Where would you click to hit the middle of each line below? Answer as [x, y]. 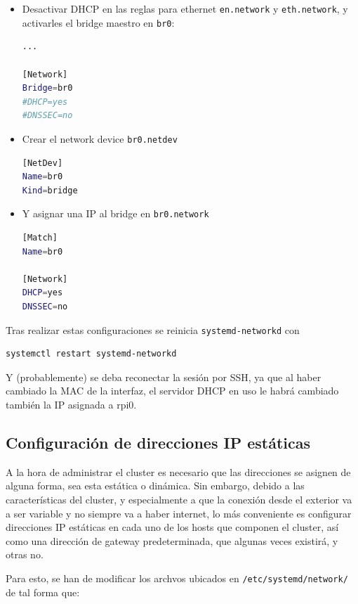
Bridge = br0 [47, 88]
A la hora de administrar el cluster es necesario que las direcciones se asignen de [178, 471]
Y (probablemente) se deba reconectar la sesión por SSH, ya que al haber [164, 377]
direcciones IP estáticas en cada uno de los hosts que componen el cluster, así [172, 527]
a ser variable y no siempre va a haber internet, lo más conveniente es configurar [179, 513]
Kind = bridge [50, 190]
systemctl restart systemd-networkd [91, 354]
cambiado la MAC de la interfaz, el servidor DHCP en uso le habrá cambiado [172, 391]
